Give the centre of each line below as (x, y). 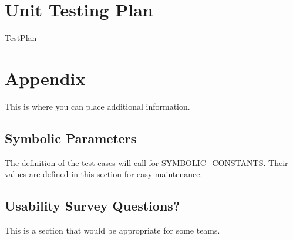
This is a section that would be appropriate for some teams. (112, 230)
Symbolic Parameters (71, 138)
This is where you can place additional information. (97, 106)
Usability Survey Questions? (92, 206)
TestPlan (21, 38)
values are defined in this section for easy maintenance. (104, 174)
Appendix (45, 78)
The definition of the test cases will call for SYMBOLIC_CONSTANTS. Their (146, 162)
